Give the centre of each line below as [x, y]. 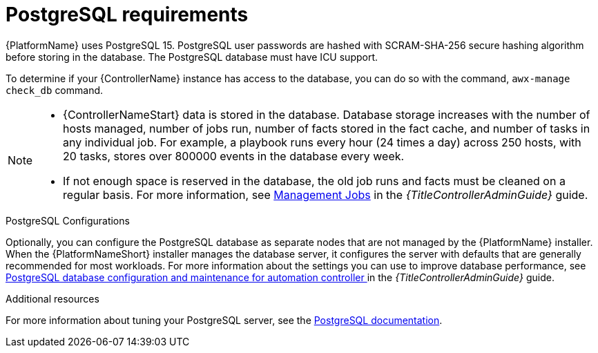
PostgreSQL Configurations [68, 220]
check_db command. [55, 90]
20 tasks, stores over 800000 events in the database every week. [234, 156]
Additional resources [52, 298]
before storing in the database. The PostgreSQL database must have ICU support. [192, 57]
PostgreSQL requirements [127, 15]
